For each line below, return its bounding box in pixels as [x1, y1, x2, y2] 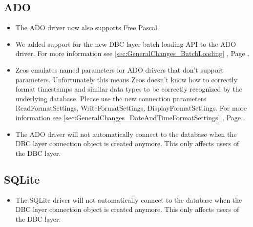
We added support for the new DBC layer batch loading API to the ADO [15, 38, 236, 49]
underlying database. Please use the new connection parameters [15, 93, 206, 103]
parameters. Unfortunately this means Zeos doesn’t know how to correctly [15, 74, 237, 84]
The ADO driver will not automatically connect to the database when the [15, 129, 237, 139]
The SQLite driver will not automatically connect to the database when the [15, 194, 242, 205]
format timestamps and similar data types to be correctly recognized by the [15, 84, 242, 94]
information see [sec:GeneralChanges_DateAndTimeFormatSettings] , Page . [15, 112, 245, 122]
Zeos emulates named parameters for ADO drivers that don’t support [15, 64, 224, 75]
